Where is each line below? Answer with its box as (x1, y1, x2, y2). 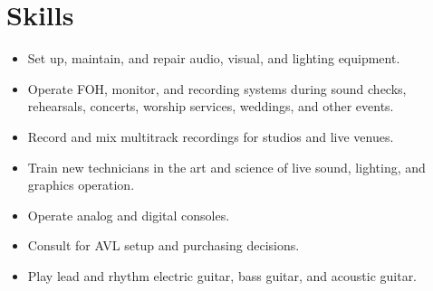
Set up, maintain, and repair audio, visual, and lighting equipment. (27, 49, 400, 68)
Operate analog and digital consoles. (27, 205, 230, 224)
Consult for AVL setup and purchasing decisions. (27, 236, 300, 255)
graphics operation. (27, 175, 135, 194)
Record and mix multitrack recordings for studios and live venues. (27, 127, 394, 145)
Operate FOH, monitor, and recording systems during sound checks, (27, 79, 407, 98)
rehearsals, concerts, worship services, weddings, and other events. (27, 97, 394, 116)
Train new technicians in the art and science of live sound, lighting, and (27, 157, 426, 176)
